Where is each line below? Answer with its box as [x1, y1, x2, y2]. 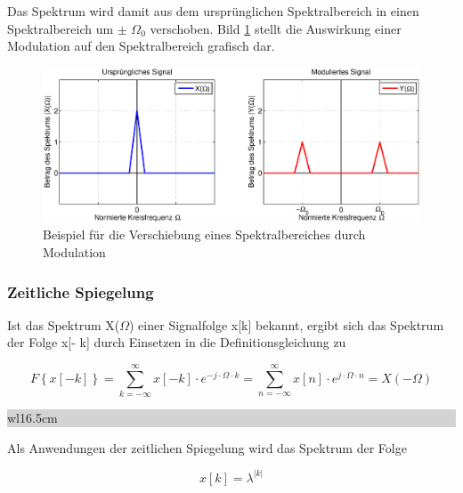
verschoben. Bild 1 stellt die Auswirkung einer [150, 19, 402, 37]
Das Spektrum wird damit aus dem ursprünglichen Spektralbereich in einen [7, 2, 419, 20]
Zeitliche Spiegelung [7, 280, 154, 303]
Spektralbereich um [7, 19, 114, 37]
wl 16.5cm [7, 408, 58, 427]
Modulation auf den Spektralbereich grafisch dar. [7, 36, 275, 55]
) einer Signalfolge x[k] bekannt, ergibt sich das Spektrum [129, 315, 444, 334]
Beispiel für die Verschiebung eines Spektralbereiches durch [43, 225, 366, 244]
